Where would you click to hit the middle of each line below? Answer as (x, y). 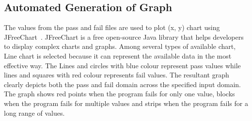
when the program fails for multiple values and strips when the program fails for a (126, 103)
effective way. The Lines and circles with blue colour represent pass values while (122, 65)
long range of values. (34, 113)
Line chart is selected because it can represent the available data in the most (118, 55)
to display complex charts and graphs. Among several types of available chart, (120, 46)
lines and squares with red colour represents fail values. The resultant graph (117, 75)
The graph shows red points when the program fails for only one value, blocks (119, 94)
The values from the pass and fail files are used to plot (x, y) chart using (112, 27)
